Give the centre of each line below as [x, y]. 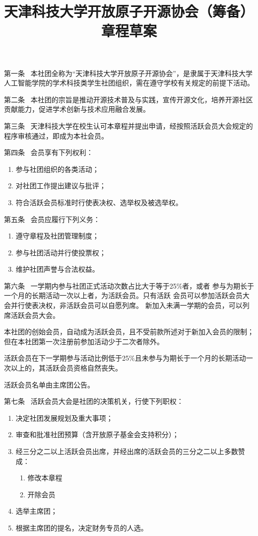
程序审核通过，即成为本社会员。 [56, 135]
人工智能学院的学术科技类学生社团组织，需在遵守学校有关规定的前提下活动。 [129, 83]
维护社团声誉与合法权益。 [57, 269]
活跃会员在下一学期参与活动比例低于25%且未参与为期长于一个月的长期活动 [125, 358]
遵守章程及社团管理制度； [57, 236]
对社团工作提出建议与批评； [61, 186]
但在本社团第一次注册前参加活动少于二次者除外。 [84, 341]
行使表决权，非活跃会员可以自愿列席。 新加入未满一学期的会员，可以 [130, 305]
